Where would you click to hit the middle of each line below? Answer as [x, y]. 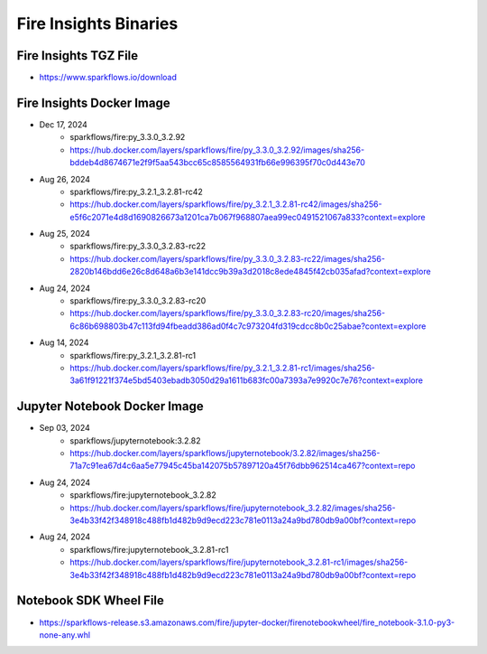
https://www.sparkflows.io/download [108, 78]
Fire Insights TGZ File [78, 56]
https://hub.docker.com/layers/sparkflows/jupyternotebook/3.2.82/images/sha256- [225, 453]
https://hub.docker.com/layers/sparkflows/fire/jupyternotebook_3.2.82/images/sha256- [233, 508]
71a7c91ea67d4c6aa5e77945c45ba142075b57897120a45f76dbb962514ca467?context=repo [243, 466]
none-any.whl [64, 635]
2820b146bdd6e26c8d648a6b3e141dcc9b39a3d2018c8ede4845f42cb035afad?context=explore [251, 272]
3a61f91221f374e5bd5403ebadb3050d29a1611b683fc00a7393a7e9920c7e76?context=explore [247, 380]
